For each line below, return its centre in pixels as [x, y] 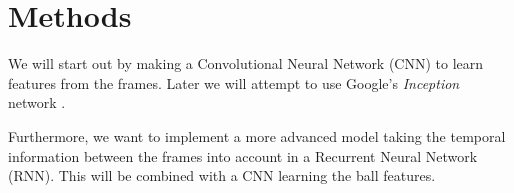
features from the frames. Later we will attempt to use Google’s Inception [234, 82]
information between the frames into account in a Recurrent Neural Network [243, 155]
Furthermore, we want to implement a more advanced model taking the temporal [257, 135]
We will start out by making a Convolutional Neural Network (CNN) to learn [246, 63]
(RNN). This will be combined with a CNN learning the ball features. [222, 175]
